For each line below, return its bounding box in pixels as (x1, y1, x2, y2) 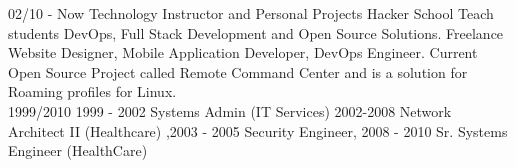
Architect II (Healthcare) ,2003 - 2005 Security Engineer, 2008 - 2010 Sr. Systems (8, 120, 508, 141)
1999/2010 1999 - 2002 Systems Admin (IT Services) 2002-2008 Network (8, 100, 452, 121)
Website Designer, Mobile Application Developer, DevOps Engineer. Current (8, 42, 478, 63)
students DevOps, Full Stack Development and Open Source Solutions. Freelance (8, 22, 504, 43)
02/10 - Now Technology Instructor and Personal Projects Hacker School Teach (8, 3, 494, 23)
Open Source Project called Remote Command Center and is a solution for (8, 61, 468, 82)
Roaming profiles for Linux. (8, 81, 177, 102)
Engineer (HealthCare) (8, 140, 148, 161)
